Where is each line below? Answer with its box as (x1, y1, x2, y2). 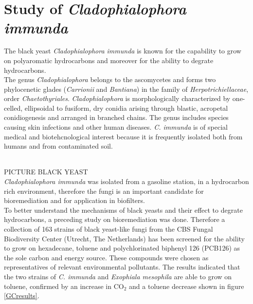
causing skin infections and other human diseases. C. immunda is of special (4, 122, 228, 132)
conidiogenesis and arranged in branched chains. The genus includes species (4, 112, 229, 122)
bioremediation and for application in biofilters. (4, 195, 145, 205)
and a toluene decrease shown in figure (129, 281, 244, 291)
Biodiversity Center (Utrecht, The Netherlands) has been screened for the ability (4, 233, 245, 243)
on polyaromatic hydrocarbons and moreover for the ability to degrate (4, 55, 214, 65)
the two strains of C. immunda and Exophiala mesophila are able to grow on (4, 271, 232, 281)
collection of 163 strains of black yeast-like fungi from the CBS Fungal (4, 224, 213, 234)
